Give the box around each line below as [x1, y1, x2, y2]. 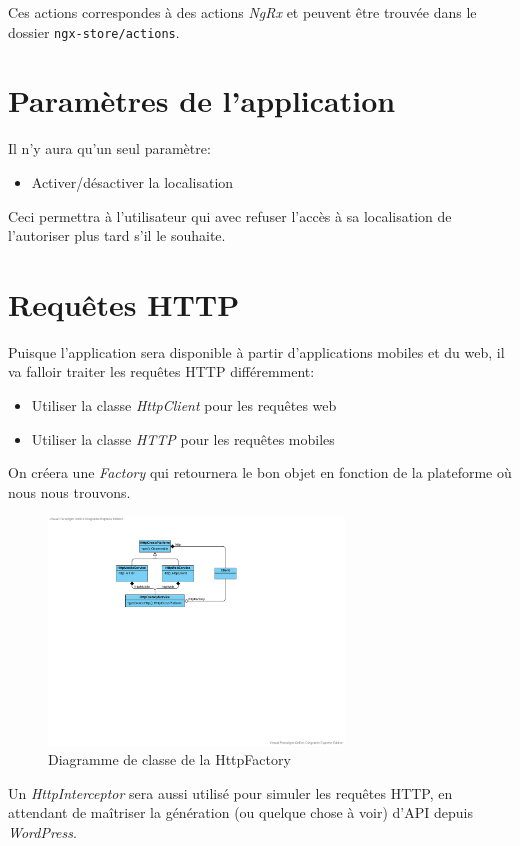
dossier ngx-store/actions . [8, 21, 180, 42]
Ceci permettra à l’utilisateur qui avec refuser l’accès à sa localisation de [8, 205, 452, 226]
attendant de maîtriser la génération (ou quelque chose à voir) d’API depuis [8, 802, 473, 823]
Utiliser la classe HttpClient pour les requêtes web [31, 395, 337, 416]
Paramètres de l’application [8, 80, 396, 121]
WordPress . [8, 822, 77, 843]
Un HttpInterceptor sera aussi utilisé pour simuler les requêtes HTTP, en [8, 782, 453, 803]
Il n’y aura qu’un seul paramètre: [8, 138, 211, 159]
